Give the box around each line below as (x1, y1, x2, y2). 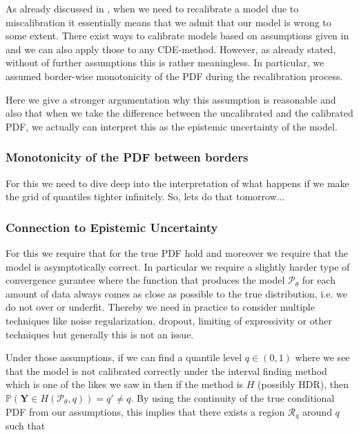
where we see (295, 350, 350, 365)
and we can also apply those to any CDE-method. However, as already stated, (6, 41, 336, 56)
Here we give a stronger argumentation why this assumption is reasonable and (6, 92, 336, 106)
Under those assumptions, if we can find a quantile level (6, 350, 242, 365)
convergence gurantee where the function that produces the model (6, 273, 285, 287)
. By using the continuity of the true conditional (130, 390, 335, 405)
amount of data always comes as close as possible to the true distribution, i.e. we (6, 286, 347, 300)
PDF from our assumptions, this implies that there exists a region (6, 404, 285, 418)
